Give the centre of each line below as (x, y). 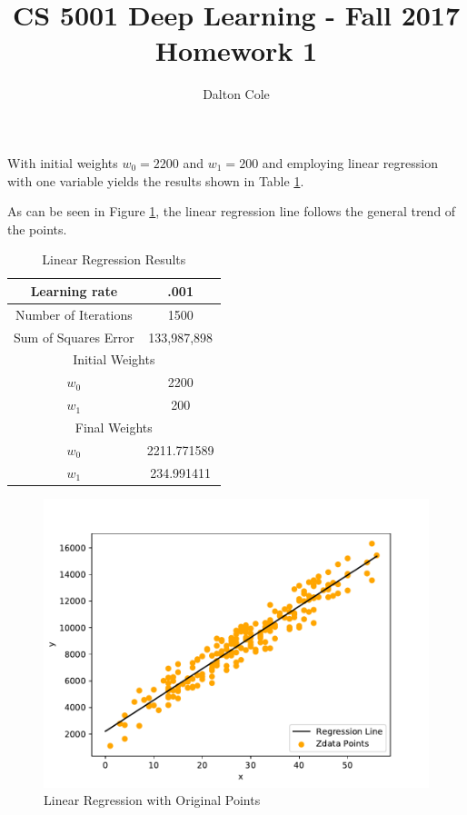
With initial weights (63, 162)
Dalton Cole (236, 94)
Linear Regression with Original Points (152, 800)
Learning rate (74, 290)
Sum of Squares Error (74, 337)
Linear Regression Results (114, 259)
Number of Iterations (74, 314)
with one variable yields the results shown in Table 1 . (156, 180)
